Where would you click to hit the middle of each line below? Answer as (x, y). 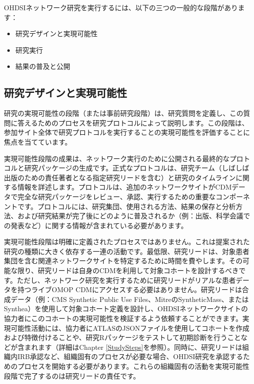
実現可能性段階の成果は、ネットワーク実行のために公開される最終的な (117, 158)
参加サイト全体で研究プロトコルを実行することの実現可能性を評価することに (127, 132)
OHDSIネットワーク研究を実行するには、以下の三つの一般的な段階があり (121, 7)
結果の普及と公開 (43, 66)
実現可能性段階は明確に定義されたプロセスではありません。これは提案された (127, 242)
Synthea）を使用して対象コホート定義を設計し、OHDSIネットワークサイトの (126, 309)
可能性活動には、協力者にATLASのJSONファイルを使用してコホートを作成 (130, 328)
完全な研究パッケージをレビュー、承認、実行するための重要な (116, 196)
